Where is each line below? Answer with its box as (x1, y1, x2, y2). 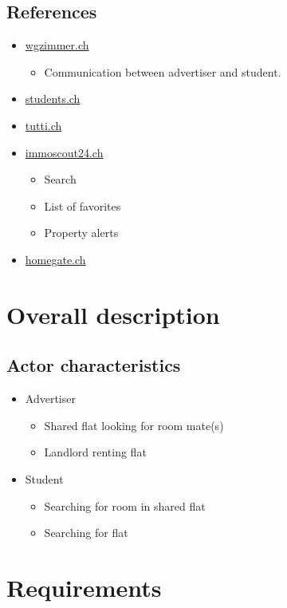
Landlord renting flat (44, 444, 147, 460)
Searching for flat (44, 524, 128, 541)
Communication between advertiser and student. (44, 63, 281, 80)
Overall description (6, 298, 220, 330)
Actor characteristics (6, 353, 181, 377)
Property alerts (44, 224, 119, 241)
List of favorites (44, 197, 121, 214)
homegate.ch (25, 251, 86, 267)
